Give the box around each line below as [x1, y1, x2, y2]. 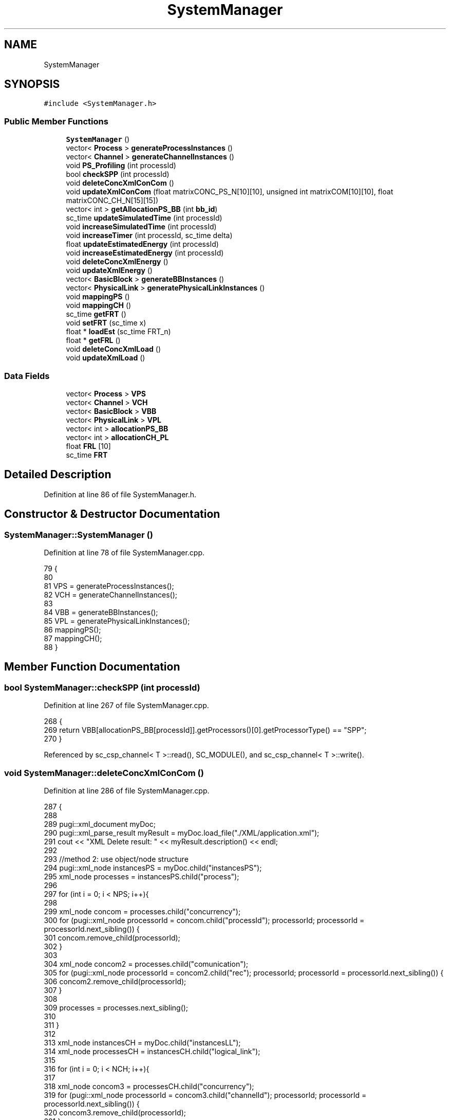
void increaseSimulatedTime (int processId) [66, 222, 217, 231]
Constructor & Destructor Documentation [4, 508, 220, 521]
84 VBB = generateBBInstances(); [44, 608, 158, 617]
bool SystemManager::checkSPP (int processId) [4, 682, 200, 693]
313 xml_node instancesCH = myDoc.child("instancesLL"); [44, 1038, 241, 1047]
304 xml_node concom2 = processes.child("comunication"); [44, 959, 249, 968]
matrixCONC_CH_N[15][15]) [66, 196, 159, 205]
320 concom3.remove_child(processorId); [44, 1108, 186, 1117]
